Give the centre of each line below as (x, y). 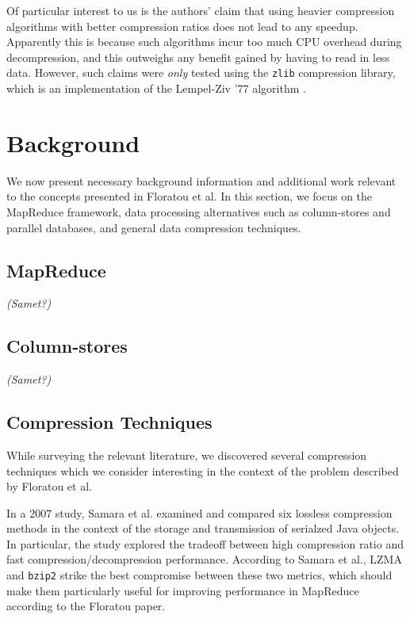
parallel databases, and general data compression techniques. (154, 227)
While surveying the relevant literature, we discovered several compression (187, 455)
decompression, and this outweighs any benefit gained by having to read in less (198, 57)
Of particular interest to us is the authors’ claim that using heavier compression (201, 10)
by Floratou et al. (49, 486)
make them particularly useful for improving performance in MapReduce (183, 590)
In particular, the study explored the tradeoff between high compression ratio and (205, 543)
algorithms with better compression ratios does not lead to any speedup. (182, 26)
